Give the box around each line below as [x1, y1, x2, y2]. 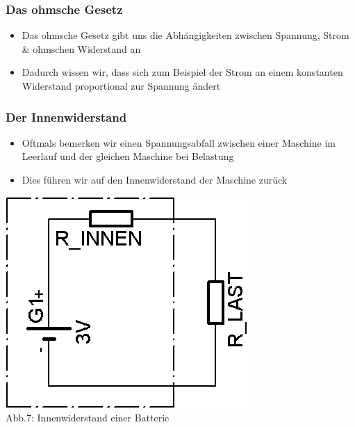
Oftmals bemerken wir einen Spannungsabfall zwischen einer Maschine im [22, 135, 336, 150]
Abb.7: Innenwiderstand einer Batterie [6, 410, 170, 425]
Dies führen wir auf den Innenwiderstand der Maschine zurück [22, 172, 288, 186]
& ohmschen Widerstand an [22, 41, 141, 56]
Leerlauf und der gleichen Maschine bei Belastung [22, 149, 234, 163]
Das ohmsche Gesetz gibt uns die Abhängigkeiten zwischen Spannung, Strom [22, 28, 349, 42]
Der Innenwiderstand [6, 108, 127, 125]
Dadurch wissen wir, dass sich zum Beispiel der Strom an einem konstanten [22, 65, 343, 79]
